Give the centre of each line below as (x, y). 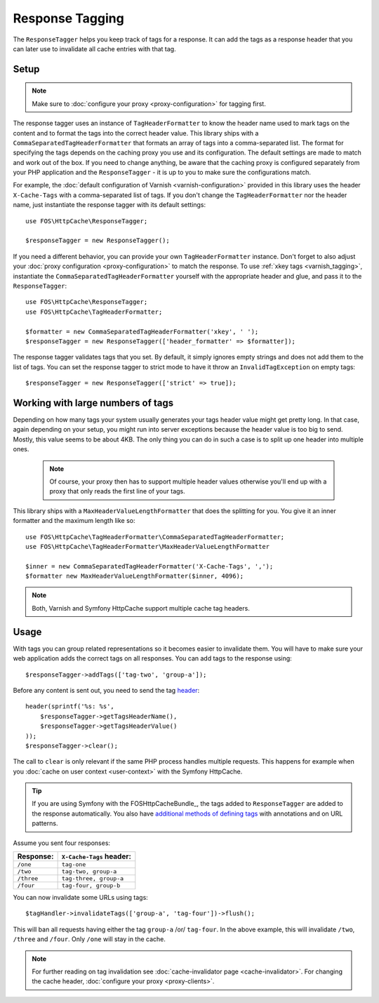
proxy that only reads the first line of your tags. (117, 491)
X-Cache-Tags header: (96, 856)
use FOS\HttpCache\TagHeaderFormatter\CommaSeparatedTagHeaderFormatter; (155, 537)
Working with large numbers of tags (93, 403)
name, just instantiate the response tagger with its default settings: (109, 205)
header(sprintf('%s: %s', (70, 706)
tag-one (74, 864)
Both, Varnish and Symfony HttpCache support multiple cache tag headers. (141, 608)
